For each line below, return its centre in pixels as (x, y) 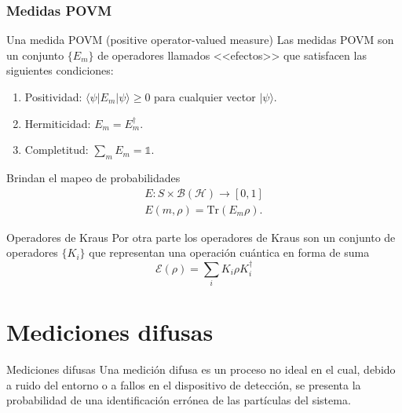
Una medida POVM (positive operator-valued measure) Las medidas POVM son (200, 40)
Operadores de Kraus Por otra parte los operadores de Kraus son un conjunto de (201, 237)
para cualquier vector (205, 97)
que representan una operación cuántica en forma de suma (229, 252)
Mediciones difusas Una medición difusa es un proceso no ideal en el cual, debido (201, 369)
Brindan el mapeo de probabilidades (93, 177)
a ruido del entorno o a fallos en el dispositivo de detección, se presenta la (184, 384)
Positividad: (53, 97)
